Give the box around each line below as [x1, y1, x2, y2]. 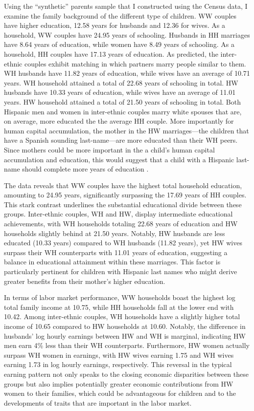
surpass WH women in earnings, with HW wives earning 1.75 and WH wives [4, 349, 234, 360]
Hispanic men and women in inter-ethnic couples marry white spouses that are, [4, 106, 242, 116]
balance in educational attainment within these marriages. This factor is [4, 257, 221, 267]
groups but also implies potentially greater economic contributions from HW [4, 378, 233, 389]
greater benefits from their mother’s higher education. [4, 276, 165, 286]
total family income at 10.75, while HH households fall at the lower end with [4, 302, 234, 312]
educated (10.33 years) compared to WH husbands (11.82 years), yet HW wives [4, 238, 242, 248]
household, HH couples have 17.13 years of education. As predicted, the [4, 48, 218, 59]
